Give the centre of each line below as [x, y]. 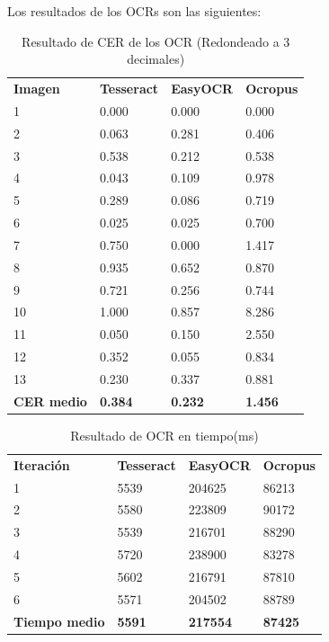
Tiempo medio [59, 621]
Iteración [42, 464]
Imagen [37, 89]
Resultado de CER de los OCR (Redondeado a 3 [156, 41]
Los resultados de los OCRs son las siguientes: [134, 11]
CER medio [50, 401]
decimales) [156, 59]
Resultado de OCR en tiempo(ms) [164, 435]
